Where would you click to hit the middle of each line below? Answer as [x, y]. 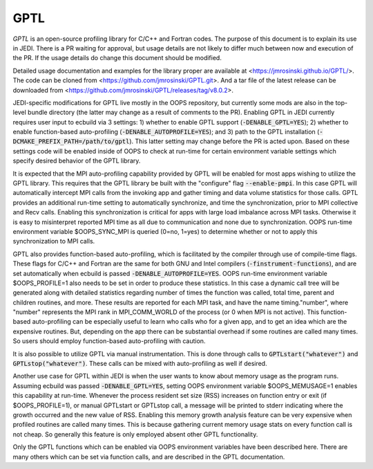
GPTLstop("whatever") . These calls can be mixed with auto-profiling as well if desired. [140, 364]
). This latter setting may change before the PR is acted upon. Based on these [239, 141]
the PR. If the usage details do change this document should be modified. [117, 58]
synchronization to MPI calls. [54, 241]
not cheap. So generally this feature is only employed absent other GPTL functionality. [135, 434]
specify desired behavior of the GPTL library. [77, 161]
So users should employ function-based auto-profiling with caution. [109, 341]
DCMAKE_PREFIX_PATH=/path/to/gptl [71, 141]
